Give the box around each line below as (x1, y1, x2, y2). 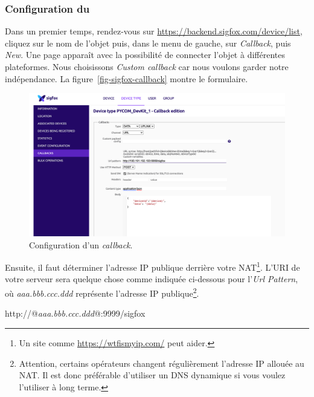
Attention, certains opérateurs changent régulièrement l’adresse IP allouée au (19, 357, 304, 369)
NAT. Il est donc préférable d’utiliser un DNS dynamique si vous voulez (19, 369, 286, 381)
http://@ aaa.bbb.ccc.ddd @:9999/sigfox (5, 307, 146, 320)
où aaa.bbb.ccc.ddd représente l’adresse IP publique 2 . (5, 285, 199, 299)
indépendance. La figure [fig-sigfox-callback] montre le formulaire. (5, 72, 248, 85)
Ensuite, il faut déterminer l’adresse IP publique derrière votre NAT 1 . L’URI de (5, 259, 300, 273)
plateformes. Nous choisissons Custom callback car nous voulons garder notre (5, 60, 289, 73)
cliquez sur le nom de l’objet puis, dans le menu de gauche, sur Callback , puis (5, 36, 291, 49)
